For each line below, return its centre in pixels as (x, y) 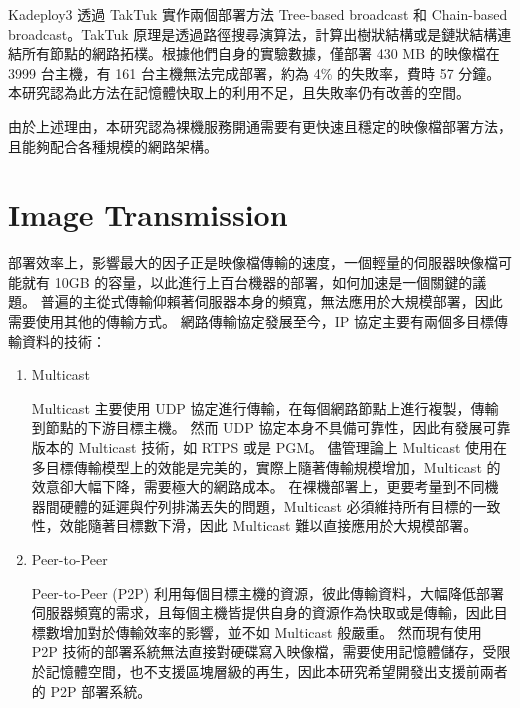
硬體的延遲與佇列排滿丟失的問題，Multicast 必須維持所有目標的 (266, 505)
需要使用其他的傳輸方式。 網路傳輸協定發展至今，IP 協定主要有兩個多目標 (251, 321)
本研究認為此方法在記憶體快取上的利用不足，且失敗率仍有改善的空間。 (239, 92)
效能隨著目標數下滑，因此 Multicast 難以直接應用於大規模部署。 (268, 525)
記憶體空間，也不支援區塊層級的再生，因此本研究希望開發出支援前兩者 (276, 670)
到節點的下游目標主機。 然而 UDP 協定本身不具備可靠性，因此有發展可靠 (271, 427)
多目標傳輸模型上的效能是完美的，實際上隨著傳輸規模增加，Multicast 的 (266, 466)
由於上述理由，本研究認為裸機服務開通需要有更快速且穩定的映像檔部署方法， (260, 125)
